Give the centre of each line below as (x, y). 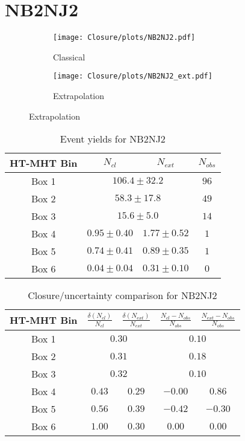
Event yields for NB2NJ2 (113, 139)
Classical (69, 56)
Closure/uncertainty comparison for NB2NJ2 (123, 295)
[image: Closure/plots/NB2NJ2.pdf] (124, 38)
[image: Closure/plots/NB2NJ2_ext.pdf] (133, 76)
